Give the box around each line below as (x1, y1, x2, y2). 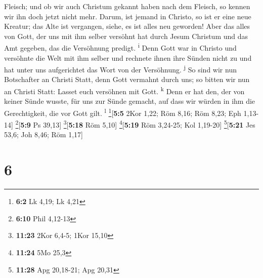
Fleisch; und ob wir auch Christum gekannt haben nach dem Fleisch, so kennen (4, 1, 250, 11)
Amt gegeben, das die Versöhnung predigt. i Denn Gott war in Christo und (4, 41, 237, 53)
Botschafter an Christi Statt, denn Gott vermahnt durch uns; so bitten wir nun (4, 74, 250, 85)
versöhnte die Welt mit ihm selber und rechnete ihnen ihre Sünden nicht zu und (4, 52, 252, 63)
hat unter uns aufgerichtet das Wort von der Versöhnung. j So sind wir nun (4, 63, 237, 74)
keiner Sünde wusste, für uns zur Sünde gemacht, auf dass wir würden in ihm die (4, 96, 255, 106)
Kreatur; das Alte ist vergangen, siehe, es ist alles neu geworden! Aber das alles (4, 21, 250, 31)
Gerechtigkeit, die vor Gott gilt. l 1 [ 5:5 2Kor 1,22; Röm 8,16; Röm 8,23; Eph (4, 106, 241, 118)
